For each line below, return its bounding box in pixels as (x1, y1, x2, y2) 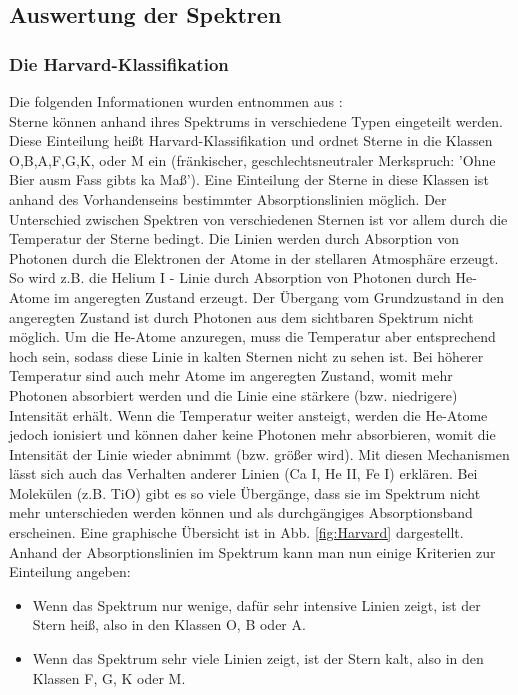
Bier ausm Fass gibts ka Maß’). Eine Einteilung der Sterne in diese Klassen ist (9, 169, 489, 190)
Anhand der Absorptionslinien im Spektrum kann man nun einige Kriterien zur (9, 541, 496, 562)
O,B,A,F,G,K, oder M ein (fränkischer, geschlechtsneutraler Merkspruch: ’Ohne (9, 149, 496, 170)
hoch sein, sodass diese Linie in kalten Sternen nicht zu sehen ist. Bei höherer (9, 345, 484, 366)
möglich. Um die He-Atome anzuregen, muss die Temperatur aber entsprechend (9, 326, 496, 347)
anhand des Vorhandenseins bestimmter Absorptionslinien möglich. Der (9, 188, 447, 209)
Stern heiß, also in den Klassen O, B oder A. (32, 614, 306, 635)
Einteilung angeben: (9, 561, 131, 582)
